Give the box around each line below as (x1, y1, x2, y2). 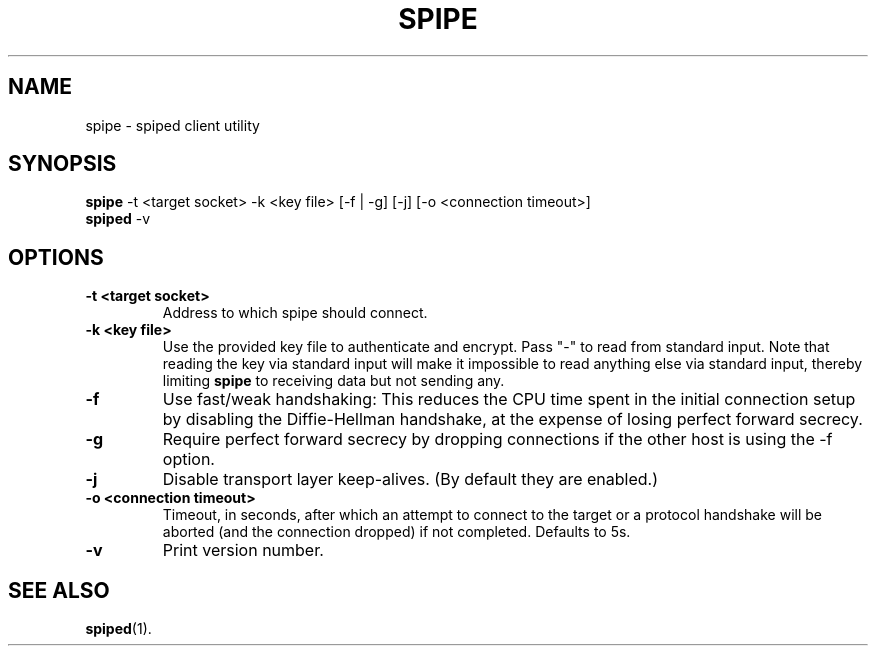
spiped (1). (85, 620, 152, 638)
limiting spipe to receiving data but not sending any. (162, 372, 505, 390)
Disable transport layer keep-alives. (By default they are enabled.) (162, 469, 659, 490)
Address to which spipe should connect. (162, 304, 428, 322)
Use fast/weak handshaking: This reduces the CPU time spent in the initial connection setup (162, 389, 856, 410)
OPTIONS (8, 244, 104, 270)
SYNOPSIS (8, 151, 117, 177)
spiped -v (85, 210, 151, 228)
